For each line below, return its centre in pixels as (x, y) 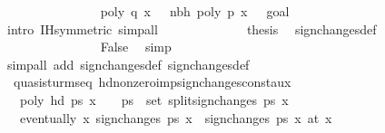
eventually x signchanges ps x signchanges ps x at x (176, 117)
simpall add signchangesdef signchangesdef (128, 64)
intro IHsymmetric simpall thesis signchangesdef (192, 28)
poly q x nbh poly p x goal (195, 11)
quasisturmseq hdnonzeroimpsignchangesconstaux (152, 82)
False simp (136, 47)
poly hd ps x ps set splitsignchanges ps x (154, 99)
